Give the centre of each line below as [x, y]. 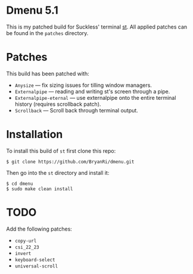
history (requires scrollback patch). [58, 104]
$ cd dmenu [20, 184]
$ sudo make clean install [40, 189]
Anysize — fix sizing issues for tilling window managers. [83, 85]
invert [23, 253]
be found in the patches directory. [47, 33]
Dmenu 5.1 [32, 10]
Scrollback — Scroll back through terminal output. [76, 110]
